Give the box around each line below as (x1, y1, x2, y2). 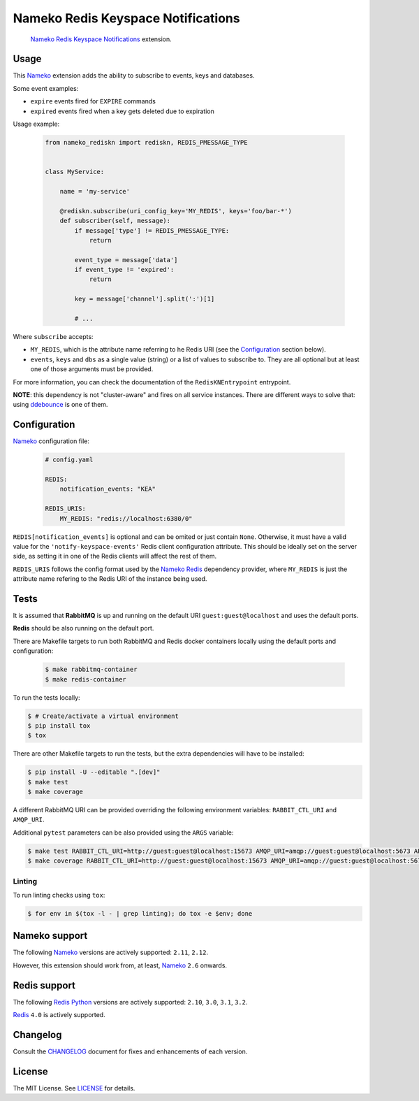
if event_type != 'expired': (74, 266, 175, 274)
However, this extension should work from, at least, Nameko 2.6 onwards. (13, 961, 227, 970)
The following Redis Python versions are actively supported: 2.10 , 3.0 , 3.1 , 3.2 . (13, 998, 248, 1006)
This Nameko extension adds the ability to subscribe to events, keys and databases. (13, 71, 255, 80)
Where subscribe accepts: (13, 333, 94, 341)
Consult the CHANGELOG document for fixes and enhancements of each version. (13, 1047, 248, 1056)
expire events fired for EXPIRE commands (30, 97, 156, 106)
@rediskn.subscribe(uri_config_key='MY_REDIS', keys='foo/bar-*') (59, 207, 293, 215)
